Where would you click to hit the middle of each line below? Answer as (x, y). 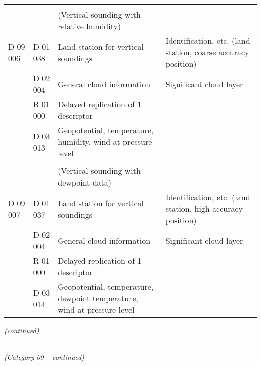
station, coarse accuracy (207, 52)
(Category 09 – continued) (44, 357)
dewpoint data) (85, 182)
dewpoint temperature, (98, 298)
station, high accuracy (204, 208)
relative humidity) (90, 26)
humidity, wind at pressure (105, 142)
